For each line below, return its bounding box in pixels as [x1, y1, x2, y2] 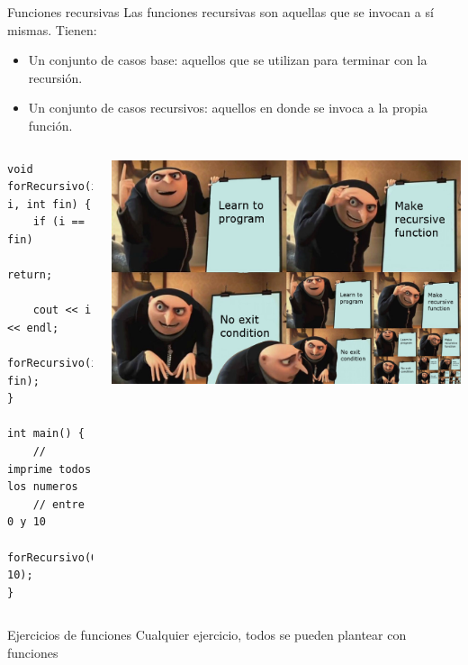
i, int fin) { [7, 197, 92, 211]
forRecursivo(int [7, 180, 111, 194]
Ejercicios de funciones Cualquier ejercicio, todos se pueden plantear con [7, 625, 407, 644]
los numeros [7, 480, 78, 494]
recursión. [28, 68, 83, 87]
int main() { [7, 427, 85, 441]
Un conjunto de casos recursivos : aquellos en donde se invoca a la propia [28, 98, 427, 117]
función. [28, 115, 73, 134]
